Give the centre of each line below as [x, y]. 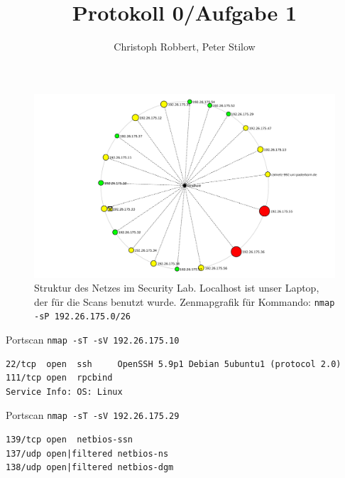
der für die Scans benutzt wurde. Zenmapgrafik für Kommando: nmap [185, 301]
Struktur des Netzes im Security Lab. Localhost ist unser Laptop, [177, 288]
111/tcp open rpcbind [59, 378]
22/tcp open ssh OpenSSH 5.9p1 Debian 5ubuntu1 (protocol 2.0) [174, 364]
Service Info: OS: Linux [64, 392]
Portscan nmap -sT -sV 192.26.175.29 [93, 415]
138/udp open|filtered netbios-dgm [90, 468]
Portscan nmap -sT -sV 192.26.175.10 [93, 339]
